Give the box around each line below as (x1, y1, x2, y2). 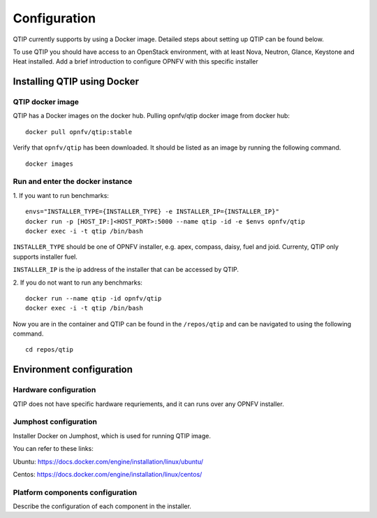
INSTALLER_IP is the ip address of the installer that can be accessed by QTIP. (13, 266, 239, 274)
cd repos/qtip (25, 346, 73, 354)
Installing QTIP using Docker (13, 75, 140, 87)
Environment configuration (13, 364, 133, 375)
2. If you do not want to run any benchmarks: (13, 278, 143, 287)
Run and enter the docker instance (13, 177, 133, 187)
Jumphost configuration (13, 417, 98, 426)
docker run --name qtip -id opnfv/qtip (25, 294, 162, 302)
